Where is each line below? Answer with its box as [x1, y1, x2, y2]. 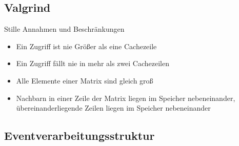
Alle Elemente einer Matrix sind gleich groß [16, 75, 153, 86]
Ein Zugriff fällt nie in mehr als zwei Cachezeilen [16, 58, 170, 69]
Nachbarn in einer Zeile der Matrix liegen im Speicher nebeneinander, [16, 92, 235, 103]
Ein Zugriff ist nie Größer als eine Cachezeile [16, 40, 157, 51]
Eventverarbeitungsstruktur [4, 128, 155, 143]
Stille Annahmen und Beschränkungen [4, 24, 125, 34]
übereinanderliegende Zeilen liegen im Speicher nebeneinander [16, 102, 211, 113]
